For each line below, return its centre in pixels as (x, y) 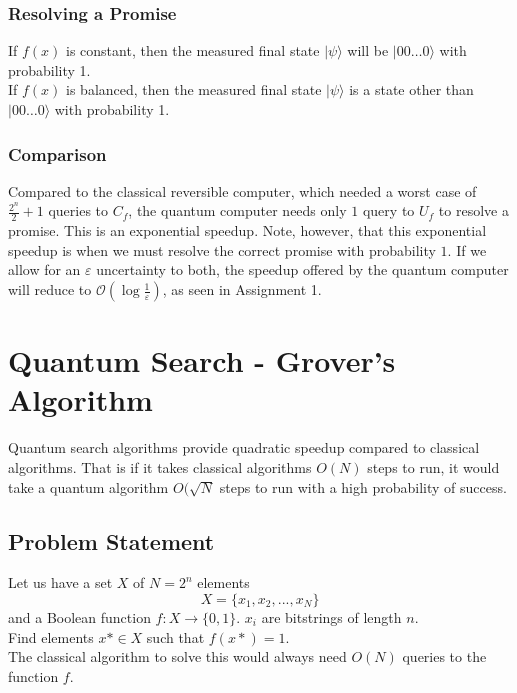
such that (175, 636)
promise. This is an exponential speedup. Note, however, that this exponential (247, 230)
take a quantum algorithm (88, 486)
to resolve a (473, 210)
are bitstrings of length (331, 616)
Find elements (51, 636)
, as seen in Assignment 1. (242, 289)
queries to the (444, 656)
